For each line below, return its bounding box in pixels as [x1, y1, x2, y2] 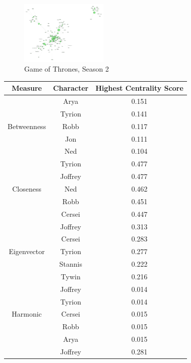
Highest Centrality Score [95, 83, 183, 93]
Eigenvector [9, 246, 45, 257]
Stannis [59, 259, 82, 269]
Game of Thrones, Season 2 [24, 64, 109, 74]
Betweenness [8, 120, 46, 131]
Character [53, 83, 89, 93]
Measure [12, 83, 42, 93]
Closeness [12, 184, 41, 194]
